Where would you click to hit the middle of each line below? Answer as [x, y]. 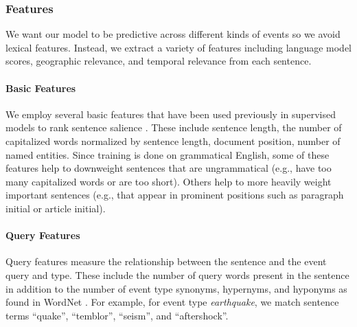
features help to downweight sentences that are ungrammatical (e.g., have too [169, 168]
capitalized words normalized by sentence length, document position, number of [173, 140]
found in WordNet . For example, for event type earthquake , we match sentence [172, 302]
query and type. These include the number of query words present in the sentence [177, 274]
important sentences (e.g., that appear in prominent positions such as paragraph [175, 195]
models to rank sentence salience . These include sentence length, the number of [174, 127]
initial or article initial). [56, 208]
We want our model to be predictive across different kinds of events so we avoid [173, 34]
